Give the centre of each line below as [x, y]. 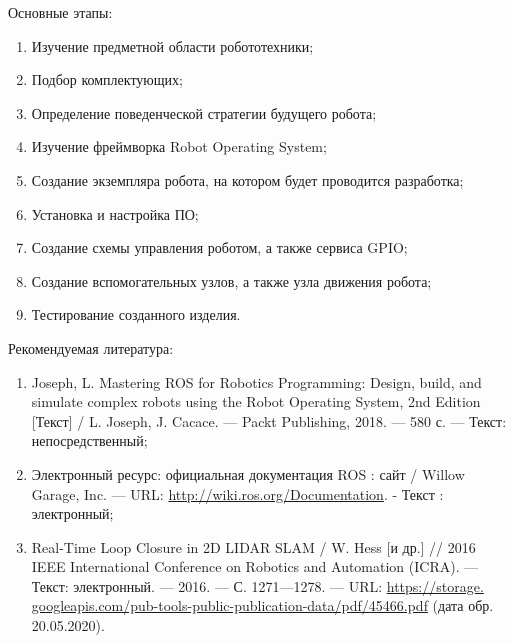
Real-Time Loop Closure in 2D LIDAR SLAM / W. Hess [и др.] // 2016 [253, 546]
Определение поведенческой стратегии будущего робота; [204, 112]
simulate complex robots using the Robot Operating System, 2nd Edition [256, 401]
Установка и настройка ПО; [115, 213]
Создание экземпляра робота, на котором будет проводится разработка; [247, 179]
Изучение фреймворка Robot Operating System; [179, 146]
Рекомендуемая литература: [91, 347]
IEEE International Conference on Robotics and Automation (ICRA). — [255, 566]
